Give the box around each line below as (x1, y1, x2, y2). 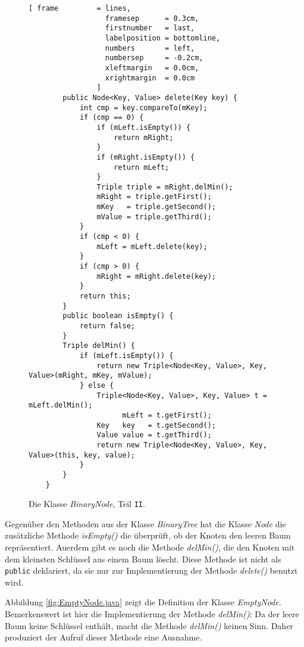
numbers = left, (105, 43, 195, 52)
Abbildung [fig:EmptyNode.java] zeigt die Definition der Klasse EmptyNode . (5, 596, 281, 608)
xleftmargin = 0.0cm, (105, 63, 199, 72)
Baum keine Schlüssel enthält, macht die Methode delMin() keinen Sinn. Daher (5, 619, 293, 632)
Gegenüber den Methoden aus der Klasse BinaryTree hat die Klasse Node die (5, 517, 286, 530)
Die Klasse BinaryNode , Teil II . (29, 497, 145, 510)
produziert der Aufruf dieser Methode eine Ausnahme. (5, 631, 202, 643)
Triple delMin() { (62, 341, 135, 350)
